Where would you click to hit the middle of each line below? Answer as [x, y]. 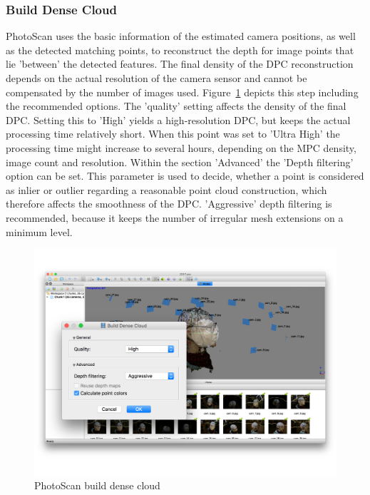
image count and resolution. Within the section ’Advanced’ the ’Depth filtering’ [180, 162]
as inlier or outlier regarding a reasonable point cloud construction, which [166, 189]
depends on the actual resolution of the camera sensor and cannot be [156, 78]
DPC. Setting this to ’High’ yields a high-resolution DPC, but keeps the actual [178, 119]
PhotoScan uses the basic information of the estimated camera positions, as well [181, 36]
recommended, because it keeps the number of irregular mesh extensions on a [175, 217]
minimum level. [39, 231]
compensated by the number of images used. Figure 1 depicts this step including [182, 92]
